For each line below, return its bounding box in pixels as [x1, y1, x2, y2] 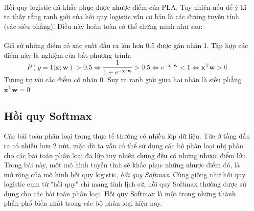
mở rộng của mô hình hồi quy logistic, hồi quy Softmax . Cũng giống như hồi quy [4, 169, 246, 179]
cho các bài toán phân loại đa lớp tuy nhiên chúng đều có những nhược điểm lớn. [4, 150, 248, 160]
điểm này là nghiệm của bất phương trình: [4, 49, 131, 60]
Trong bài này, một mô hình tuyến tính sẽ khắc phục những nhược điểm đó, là [4, 160, 240, 170]
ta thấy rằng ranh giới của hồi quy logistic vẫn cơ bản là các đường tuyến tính [4, 11, 239, 22]
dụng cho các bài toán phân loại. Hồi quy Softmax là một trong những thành [4, 188, 236, 198]
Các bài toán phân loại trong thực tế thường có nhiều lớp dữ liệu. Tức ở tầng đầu [4, 131, 250, 141]
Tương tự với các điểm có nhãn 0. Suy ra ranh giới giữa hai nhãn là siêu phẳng [4, 74, 242, 84]
